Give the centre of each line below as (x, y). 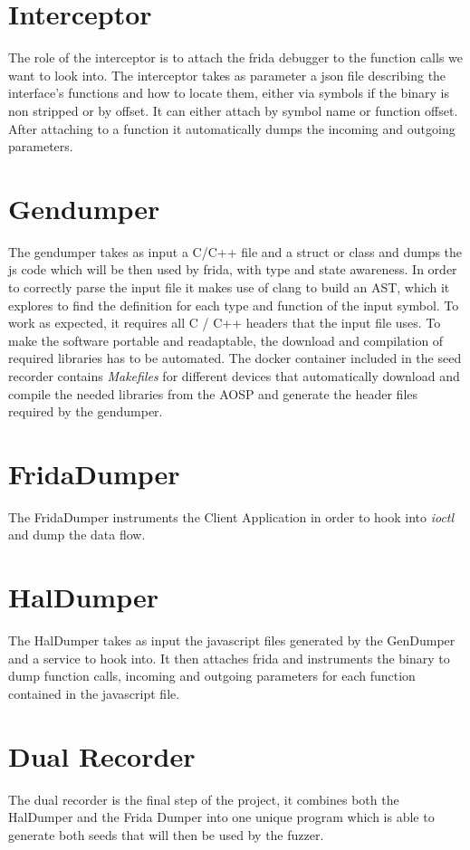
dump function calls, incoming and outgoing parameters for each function (212, 676)
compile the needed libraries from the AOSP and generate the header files (213, 393)
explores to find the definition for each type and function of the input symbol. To (234, 305)
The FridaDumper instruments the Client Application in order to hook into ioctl (231, 516)
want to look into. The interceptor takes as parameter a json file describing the (227, 75)
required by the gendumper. (86, 411)
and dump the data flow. (77, 535)
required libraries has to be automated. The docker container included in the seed (235, 358)
